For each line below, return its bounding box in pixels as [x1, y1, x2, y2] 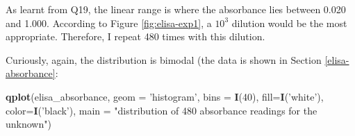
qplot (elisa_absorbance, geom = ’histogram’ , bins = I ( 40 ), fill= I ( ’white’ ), [6, 89, 324, 103]
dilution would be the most [231, 15, 347, 30]
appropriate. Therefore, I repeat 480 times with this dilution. [6, 29, 265, 44]
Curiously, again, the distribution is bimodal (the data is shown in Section [6, 52, 322, 67]
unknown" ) [6, 117, 51, 131]
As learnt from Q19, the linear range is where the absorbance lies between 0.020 [6, 2, 346, 16]
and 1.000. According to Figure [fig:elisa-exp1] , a [6, 15, 212, 30]
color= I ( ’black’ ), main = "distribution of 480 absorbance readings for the [6, 103, 317, 117]
